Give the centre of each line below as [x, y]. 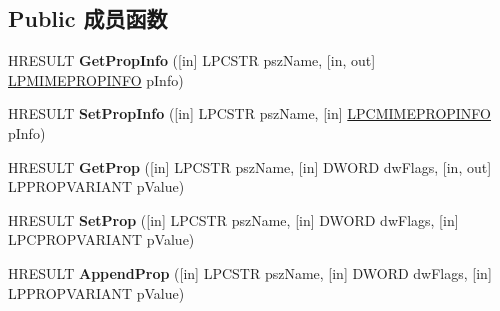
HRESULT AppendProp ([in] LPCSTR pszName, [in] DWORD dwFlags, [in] [250, 272]
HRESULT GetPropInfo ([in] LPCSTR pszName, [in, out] [192, 60]
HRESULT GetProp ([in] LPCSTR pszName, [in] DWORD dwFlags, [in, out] [250, 166]
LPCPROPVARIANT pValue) [101, 239]
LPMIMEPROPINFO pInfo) [96, 79]
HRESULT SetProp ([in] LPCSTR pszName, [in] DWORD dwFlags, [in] [233, 219]
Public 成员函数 [88, 18]
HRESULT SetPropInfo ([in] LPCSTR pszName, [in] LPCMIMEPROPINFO [250, 113]
